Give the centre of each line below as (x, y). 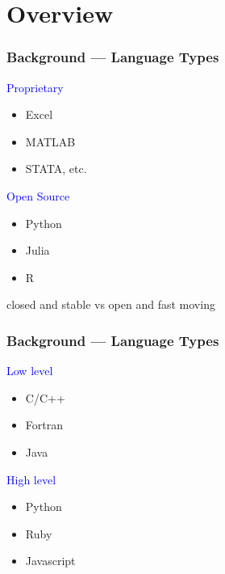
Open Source (38, 195)
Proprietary (35, 87)
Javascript (50, 561)
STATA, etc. (56, 169)
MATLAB (50, 141)
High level (31, 479)
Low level (30, 371)
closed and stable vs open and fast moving (111, 304)
